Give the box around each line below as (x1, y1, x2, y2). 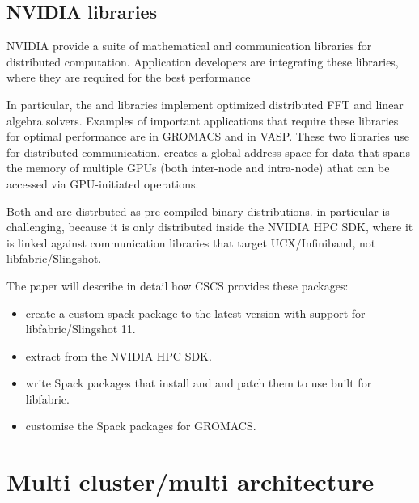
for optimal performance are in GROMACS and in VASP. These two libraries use (6, 128, 409, 145)
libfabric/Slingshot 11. (25, 320, 136, 337)
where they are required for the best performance (6, 69, 251, 86)
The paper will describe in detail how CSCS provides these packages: (6, 277, 349, 294)
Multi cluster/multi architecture (6, 465, 375, 498)
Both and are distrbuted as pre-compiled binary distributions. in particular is (6, 202, 390, 219)
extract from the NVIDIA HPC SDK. (25, 347, 212, 364)
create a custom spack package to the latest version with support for (25, 304, 366, 321)
